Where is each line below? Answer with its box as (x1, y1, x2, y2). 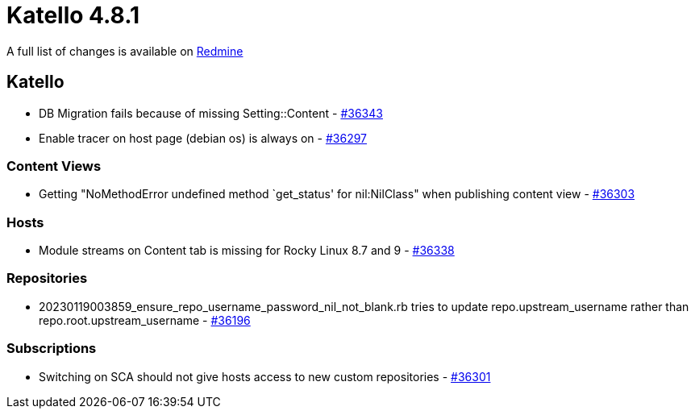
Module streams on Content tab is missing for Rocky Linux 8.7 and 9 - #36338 (39, 243, 455, 258)
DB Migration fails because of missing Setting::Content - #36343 (39, 106, 383, 120)
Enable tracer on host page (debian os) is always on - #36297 (39, 131, 368, 145)
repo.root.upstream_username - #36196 (39, 313, 251, 327)
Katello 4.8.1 (6, 2, 140, 29)
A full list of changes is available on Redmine (6, 44, 243, 58)
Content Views (6, 157, 102, 174)
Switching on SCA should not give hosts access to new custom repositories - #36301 (39, 369, 491, 384)
